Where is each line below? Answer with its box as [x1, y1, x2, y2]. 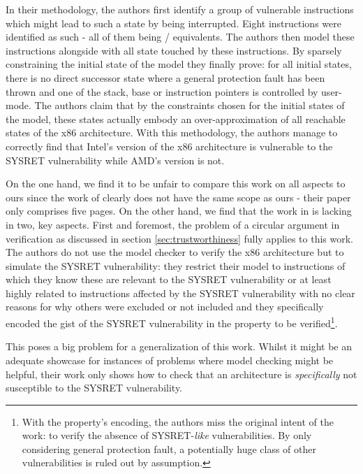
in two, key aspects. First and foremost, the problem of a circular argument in [6, 217, 340, 231]
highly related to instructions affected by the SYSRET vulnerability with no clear [6, 285, 355, 300]
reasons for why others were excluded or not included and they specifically [6, 299, 324, 314]
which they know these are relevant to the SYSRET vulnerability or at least [6, 272, 332, 287]
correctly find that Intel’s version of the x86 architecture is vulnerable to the [6, 138, 333, 153]
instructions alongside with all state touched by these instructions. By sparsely [6, 43, 342, 57]
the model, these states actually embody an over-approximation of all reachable [6, 111, 346, 126]
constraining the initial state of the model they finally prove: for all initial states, [6, 57, 352, 71]
